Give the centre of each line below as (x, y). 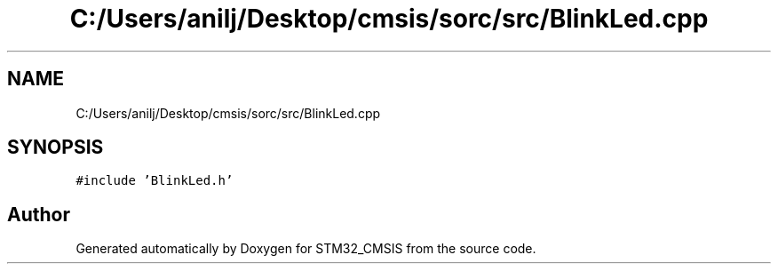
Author (39, 214)
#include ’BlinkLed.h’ (155, 181)
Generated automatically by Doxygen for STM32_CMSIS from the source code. (306, 249)
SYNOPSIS (56, 147)
